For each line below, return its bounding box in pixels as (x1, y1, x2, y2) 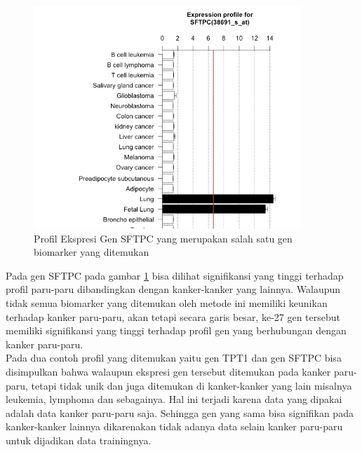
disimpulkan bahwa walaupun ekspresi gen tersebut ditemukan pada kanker (6, 364, 331, 378)
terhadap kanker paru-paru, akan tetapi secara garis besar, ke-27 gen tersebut (6, 309, 341, 324)
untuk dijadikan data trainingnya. (6, 432, 152, 447)
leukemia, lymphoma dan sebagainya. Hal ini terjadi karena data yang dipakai (6, 392, 342, 406)
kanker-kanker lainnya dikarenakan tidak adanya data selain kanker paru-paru (6, 419, 343, 434)
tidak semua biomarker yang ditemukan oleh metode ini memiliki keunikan (6, 295, 328, 310)
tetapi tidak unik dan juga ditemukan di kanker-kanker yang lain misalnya (31, 378, 352, 392)
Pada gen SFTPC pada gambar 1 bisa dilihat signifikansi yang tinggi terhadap (6, 268, 344, 282)
